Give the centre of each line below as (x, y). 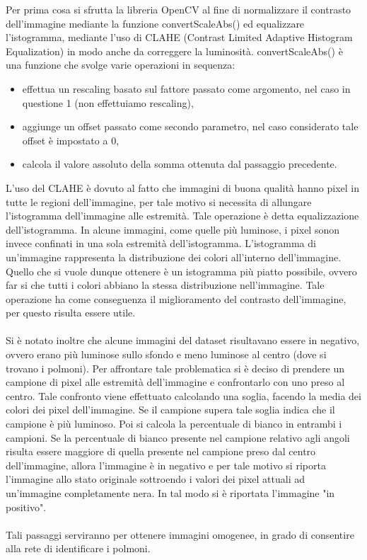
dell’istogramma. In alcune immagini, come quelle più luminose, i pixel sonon (173, 229)
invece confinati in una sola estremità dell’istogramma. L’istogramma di (161, 243)
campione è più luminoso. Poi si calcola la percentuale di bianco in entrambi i (174, 424)
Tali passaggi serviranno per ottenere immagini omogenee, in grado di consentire (180, 534)
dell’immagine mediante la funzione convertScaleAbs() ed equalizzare (155, 23)
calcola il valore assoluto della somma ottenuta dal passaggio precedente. (180, 164)
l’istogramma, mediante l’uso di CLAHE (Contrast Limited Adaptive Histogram (179, 37)
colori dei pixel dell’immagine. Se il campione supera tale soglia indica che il (170, 410)
